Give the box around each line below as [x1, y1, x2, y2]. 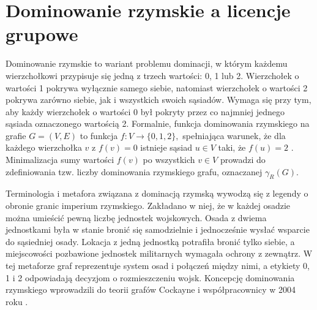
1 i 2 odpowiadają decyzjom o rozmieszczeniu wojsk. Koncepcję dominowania [6, 271, 295, 284]
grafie [6, 129, 26, 142]
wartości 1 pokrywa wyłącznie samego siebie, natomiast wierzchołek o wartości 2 [6, 81, 308, 94]
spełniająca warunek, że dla [182, 129, 286, 142]
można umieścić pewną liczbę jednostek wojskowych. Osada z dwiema [6, 211, 267, 224]
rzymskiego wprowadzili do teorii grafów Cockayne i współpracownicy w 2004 [6, 283, 296, 296]
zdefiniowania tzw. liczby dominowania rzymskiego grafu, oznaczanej [6, 165, 263, 178]
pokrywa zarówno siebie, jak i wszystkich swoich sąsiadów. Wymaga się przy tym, [6, 93, 311, 106]
